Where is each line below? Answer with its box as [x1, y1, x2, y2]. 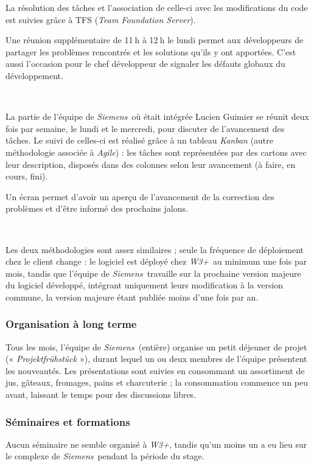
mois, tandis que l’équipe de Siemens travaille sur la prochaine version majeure [5, 266, 301, 279]
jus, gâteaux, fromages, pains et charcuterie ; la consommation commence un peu [5, 376, 308, 389]
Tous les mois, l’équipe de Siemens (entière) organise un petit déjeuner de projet [5, 340, 307, 353]
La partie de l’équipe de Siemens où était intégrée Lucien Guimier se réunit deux [5, 110, 309, 123]
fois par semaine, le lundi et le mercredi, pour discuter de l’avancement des [5, 122, 285, 134]
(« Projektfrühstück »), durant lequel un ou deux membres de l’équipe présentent [5, 352, 307, 365]
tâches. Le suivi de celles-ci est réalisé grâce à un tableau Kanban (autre [5, 134, 274, 147]
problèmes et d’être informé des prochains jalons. [5, 202, 188, 215]
